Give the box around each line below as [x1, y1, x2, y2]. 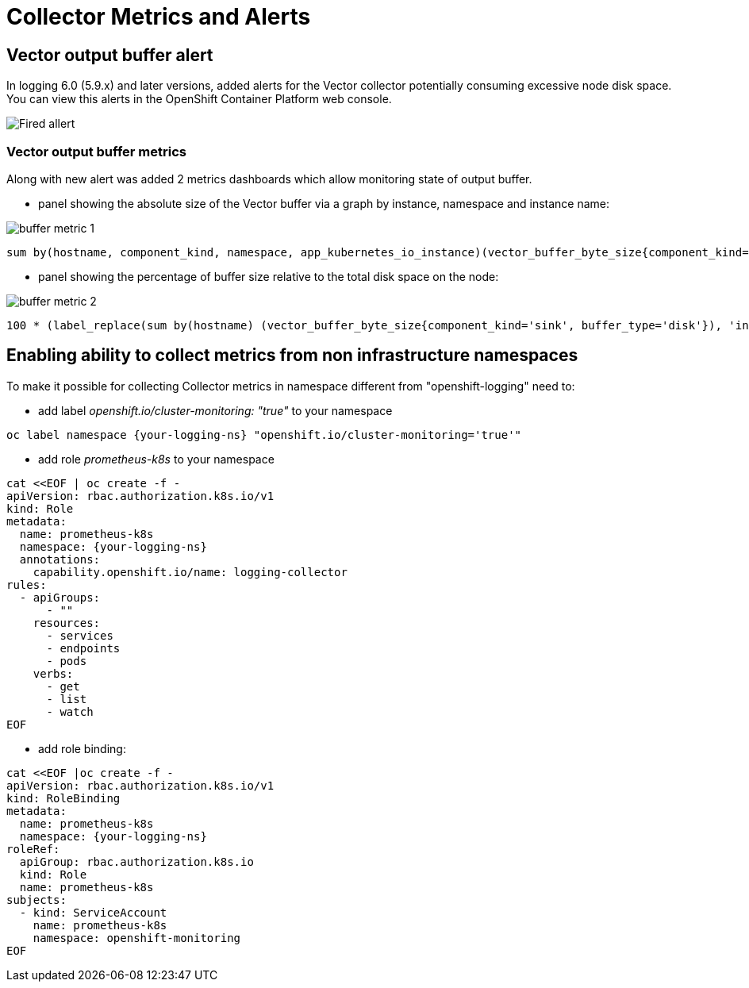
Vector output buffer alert [6, 44, 213, 65]
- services [46, 629, 113, 642]
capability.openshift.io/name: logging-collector [33, 565, 348, 579]
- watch [46, 705, 94, 718]
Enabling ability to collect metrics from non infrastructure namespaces [6, 345, 578, 366]
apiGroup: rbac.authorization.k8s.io [19, 855, 254, 868]
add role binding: [38, 741, 126, 755]
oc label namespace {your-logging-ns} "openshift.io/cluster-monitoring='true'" [6, 428, 522, 441]
